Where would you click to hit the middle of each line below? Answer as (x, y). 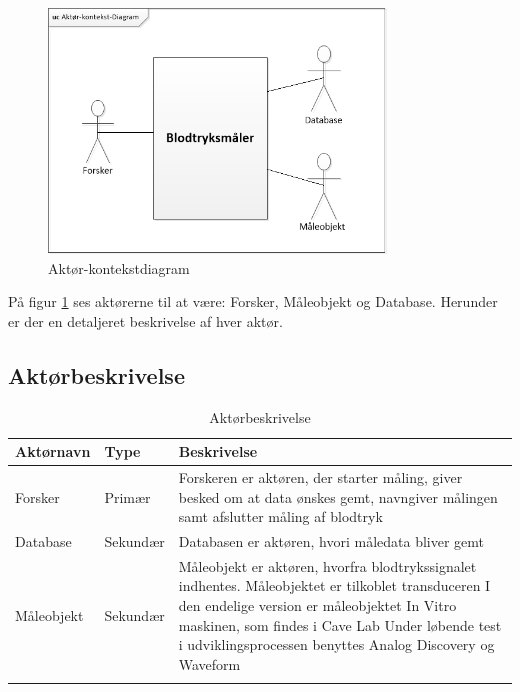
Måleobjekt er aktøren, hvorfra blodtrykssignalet (327, 565)
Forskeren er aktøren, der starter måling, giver (320, 476)
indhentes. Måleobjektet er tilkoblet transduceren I (334, 585)
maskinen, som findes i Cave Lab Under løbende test (340, 624)
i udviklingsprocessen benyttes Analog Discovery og (336, 644)
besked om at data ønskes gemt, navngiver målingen (338, 496)
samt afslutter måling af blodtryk (280, 516)
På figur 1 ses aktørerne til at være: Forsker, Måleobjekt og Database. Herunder (253, 301)
